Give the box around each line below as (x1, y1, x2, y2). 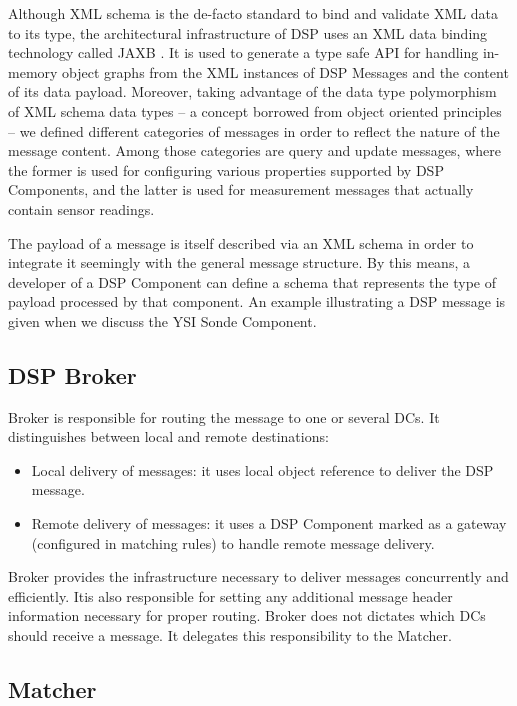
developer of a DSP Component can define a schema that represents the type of (8, 271, 496, 292)
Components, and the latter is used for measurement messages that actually (8, 179, 474, 200)
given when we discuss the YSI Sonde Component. (8, 310, 317, 331)
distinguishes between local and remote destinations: (8, 426, 329, 447)
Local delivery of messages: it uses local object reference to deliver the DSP (31, 459, 494, 480)
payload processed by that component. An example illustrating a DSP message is (8, 291, 506, 312)
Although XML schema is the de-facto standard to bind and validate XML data (8, 3, 498, 23)
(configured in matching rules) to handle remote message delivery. (31, 532, 435, 553)
